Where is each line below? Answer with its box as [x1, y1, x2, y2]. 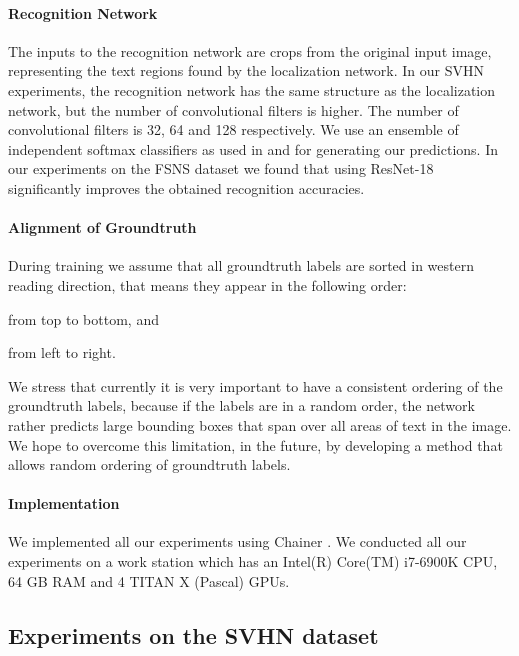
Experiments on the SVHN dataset [8, 619, 379, 650]
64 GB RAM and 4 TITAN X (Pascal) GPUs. [8, 570, 290, 591]
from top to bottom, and [8, 308, 159, 329]
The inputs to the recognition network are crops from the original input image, [8, 40, 492, 61]
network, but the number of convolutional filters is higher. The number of [8, 99, 459, 120]
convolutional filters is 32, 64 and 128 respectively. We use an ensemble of [8, 119, 459, 140]
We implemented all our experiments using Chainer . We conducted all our [8, 531, 467, 552]
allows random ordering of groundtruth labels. [8, 454, 291, 475]
